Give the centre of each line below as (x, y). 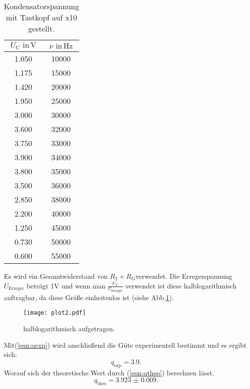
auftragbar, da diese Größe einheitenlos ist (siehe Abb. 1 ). (89, 297)
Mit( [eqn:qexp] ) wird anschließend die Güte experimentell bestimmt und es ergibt (125, 345)
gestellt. (42, 28)
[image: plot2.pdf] (55, 313)
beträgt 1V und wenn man (66, 285)
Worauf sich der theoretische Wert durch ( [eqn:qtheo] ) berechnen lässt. (109, 372)
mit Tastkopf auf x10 (42, 17)
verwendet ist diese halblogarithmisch (181, 285)
